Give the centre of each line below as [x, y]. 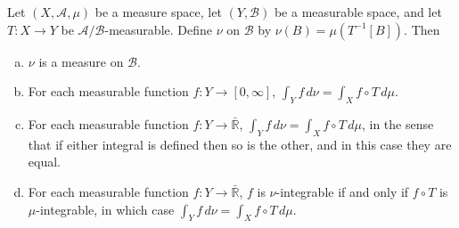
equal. [44, 162]
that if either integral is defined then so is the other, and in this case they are [240, 144]
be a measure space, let [158, 12]
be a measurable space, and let [358, 12]
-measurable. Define [158, 29]
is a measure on [81, 61]
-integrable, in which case [105, 209]
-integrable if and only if [342, 191]
